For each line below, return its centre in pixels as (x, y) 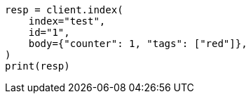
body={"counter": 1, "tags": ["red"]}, (138, 44)
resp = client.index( (64, 10)
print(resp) (38, 66)
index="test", (67, 21)
